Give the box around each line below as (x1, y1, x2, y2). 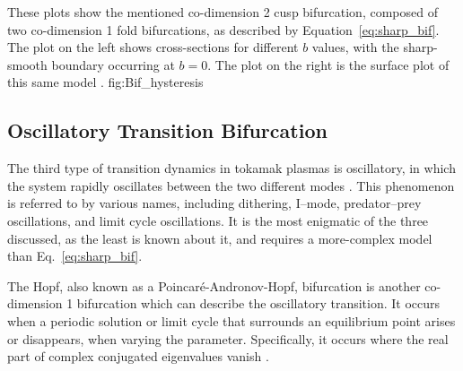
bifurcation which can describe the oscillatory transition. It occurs (76, 294, 441, 313)
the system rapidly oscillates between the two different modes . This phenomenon (7, 176, 455, 194)
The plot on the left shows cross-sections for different (7, 38, 299, 56)
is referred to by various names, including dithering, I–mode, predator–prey (7, 194, 422, 212)
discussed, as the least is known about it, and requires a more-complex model (7, 229, 432, 247)
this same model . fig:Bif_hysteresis (7, 73, 204, 91)
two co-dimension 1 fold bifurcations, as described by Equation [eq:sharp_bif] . (7, 20, 440, 39)
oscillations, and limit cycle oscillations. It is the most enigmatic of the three (7, 211, 429, 229)
